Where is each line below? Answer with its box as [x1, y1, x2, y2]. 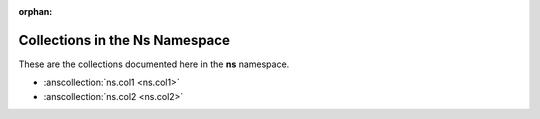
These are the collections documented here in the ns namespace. [18, 58, 290, 70]
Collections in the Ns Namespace [18, 31, 230, 49]
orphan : [18, 6, 53, 17]
